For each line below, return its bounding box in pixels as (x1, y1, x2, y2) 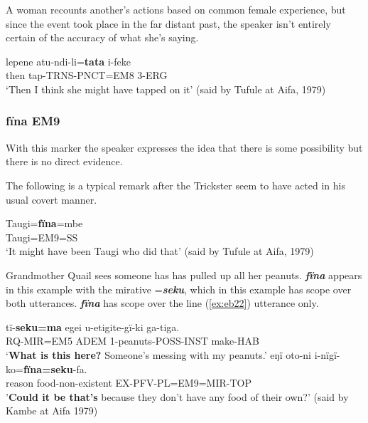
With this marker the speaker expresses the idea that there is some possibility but (6, 140, 363, 155)
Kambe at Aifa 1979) (6, 403, 98, 418)
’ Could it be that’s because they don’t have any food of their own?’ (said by (6, 389, 349, 404)
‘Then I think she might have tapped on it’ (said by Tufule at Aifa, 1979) (6, 81, 326, 96)
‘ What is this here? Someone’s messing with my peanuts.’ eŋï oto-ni (6, 347, 311, 362)
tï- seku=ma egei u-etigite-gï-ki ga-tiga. (6, 319, 180, 334)
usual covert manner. (6, 192, 97, 207)
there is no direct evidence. (6, 154, 123, 169)
